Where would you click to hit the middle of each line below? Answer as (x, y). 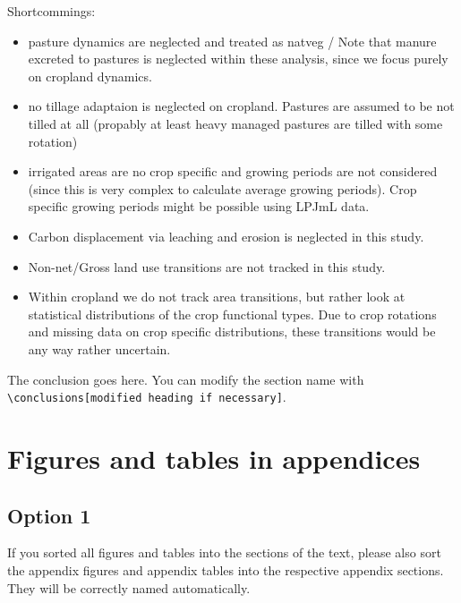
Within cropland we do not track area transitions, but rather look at (217, 297)
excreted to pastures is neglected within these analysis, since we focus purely (238, 59)
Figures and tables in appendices (214, 458)
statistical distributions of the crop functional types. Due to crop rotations (232, 314)
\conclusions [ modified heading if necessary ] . (147, 397)
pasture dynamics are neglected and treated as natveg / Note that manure (232, 41)
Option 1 (49, 515)
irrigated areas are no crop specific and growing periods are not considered (233, 171)
